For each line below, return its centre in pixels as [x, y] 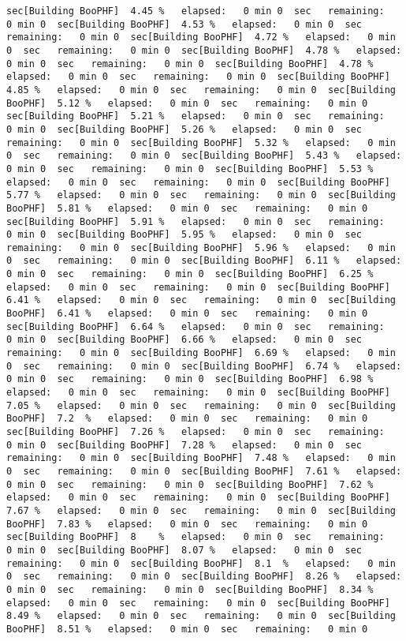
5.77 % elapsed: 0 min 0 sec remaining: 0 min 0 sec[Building [201, 195]
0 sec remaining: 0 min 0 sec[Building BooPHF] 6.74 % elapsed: [204, 366]
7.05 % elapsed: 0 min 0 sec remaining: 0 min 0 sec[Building [201, 405]
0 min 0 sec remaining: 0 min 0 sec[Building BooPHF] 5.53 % [190, 169]
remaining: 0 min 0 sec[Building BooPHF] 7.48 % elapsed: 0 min [201, 458]
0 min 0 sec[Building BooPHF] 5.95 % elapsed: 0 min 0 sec [184, 235]
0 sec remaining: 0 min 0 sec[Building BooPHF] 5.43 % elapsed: [204, 156]
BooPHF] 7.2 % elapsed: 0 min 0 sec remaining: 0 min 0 [187, 419]
